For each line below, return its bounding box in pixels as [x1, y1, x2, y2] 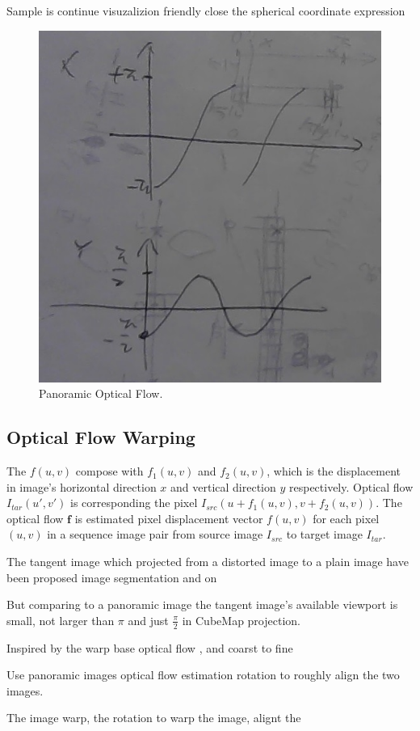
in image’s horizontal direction [6, 478, 157, 495]
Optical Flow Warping [6, 425, 195, 450]
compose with [75, 463, 144, 480]
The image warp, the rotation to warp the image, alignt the [6, 709, 301, 726]
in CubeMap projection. [182, 611, 300, 628]
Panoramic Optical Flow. [39, 385, 163, 402]
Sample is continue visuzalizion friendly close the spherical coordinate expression [6, 2, 405, 19]
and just [128, 611, 169, 628]
